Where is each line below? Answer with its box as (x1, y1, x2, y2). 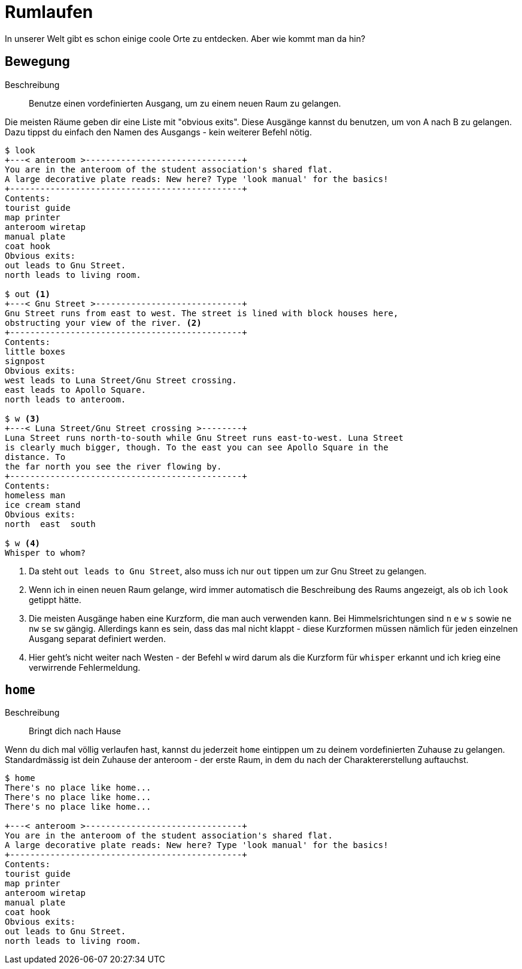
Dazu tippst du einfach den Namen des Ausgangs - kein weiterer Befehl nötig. (5, 126, 312, 137)
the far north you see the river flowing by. (5, 461, 222, 471)
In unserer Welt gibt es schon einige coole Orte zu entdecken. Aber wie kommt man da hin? (5, 33, 366, 44)
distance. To (5, 452, 66, 462)
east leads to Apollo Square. (5, 384, 147, 395)
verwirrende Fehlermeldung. (29, 662, 141, 673)
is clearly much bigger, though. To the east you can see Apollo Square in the (5, 442, 389, 452)
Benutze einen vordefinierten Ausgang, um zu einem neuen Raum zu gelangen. (29, 98, 341, 108)
